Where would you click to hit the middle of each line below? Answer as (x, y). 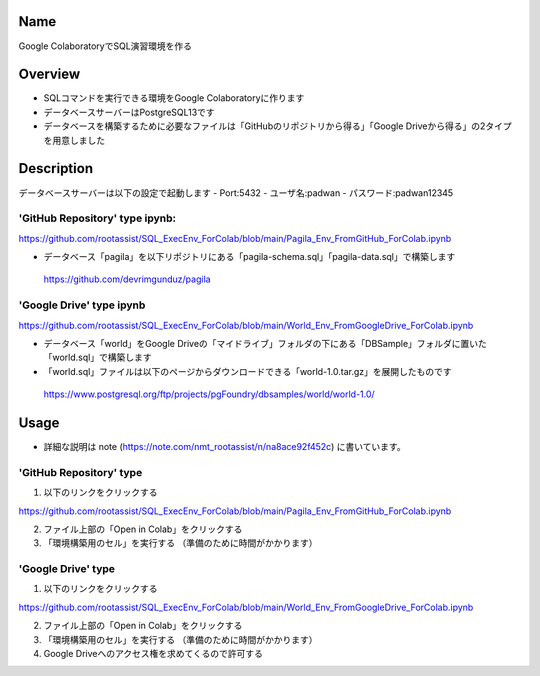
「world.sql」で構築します (97, 357)
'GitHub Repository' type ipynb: (97, 218)
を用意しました (74, 140)
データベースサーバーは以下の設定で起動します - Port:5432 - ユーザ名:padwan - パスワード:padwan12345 (236, 192)
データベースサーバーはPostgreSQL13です (129, 112)
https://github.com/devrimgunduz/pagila (127, 279)
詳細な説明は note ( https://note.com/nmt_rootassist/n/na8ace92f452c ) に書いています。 (224, 447)
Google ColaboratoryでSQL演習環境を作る (105, 46)
